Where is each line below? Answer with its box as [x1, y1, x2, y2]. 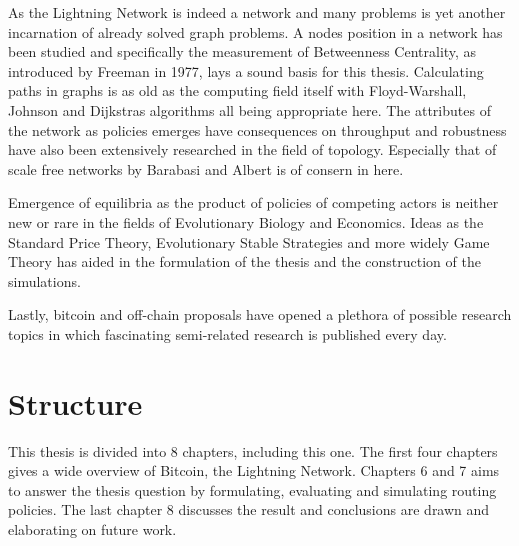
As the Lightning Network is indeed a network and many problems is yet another [8, 2, 506, 22]
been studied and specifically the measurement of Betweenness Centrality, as [8, 41, 477, 62]
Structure [8, 382, 143, 423]
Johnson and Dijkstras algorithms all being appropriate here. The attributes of [8, 99, 491, 120]
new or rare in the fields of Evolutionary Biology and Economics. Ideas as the [8, 211, 484, 232]
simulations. [8, 270, 81, 291]
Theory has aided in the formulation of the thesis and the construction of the [8, 251, 481, 272]
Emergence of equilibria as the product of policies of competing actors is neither [8, 192, 499, 213]
